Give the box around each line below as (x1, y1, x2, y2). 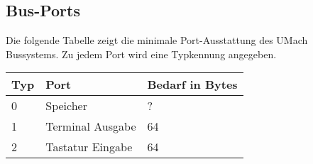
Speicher (45, 97, 87, 114)
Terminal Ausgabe (45, 118, 136, 135)
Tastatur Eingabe (45, 138, 133, 155)
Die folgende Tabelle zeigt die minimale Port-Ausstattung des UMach (6, 33, 308, 48)
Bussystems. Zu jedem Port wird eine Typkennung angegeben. (6, 46, 277, 61)
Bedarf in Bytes (147, 76, 238, 93)
